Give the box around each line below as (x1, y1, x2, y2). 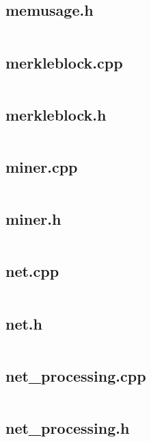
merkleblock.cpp (5, 51, 123, 73)
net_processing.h (5, 417, 130, 439)
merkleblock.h (5, 103, 107, 125)
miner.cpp (5, 156, 78, 177)
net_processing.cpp (5, 365, 146, 386)
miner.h (5, 208, 61, 230)
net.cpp (5, 260, 59, 282)
